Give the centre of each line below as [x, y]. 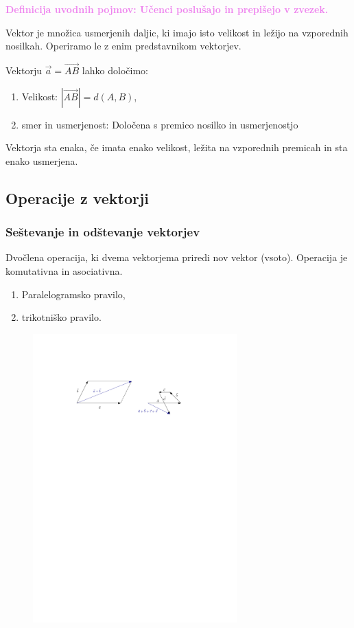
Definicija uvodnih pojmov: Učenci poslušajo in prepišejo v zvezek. [167, 9]
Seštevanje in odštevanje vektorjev [103, 232]
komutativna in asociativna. [64, 270]
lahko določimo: [115, 70]
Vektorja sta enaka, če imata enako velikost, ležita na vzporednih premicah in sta [177, 147]
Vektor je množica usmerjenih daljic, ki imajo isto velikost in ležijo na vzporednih [177, 32]
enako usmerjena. [42, 160]
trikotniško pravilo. [61, 317]
